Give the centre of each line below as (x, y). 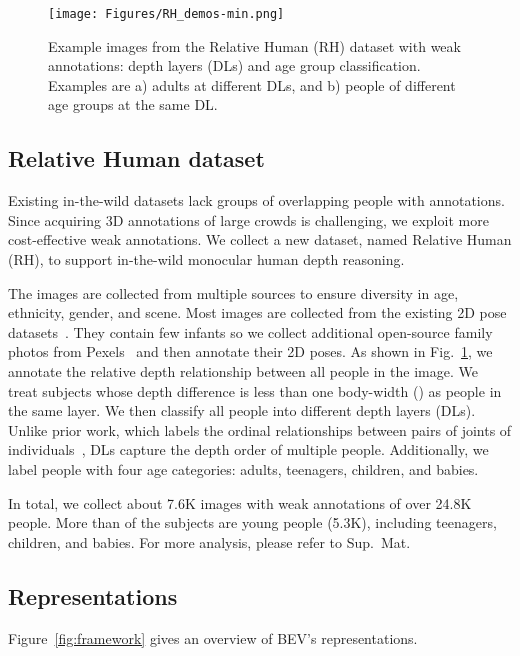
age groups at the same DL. (133, 104)
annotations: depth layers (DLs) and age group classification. (234, 65)
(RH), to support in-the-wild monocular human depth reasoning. (206, 259)
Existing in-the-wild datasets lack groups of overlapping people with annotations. (256, 200)
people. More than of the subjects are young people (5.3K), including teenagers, (252, 522)
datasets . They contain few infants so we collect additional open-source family (250, 331)
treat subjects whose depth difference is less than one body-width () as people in (255, 390)
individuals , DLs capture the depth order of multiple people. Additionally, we (248, 449)
